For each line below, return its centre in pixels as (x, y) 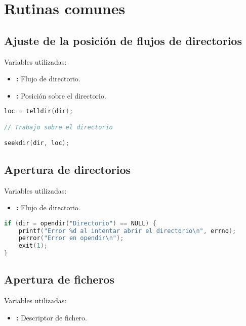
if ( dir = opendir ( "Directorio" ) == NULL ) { (80, 223)
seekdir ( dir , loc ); (37, 143)
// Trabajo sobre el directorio (58, 127)
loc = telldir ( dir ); (39, 111)
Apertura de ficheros (59, 279)
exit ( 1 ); (33, 246)
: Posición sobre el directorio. (61, 95)
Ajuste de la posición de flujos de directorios (123, 40)
